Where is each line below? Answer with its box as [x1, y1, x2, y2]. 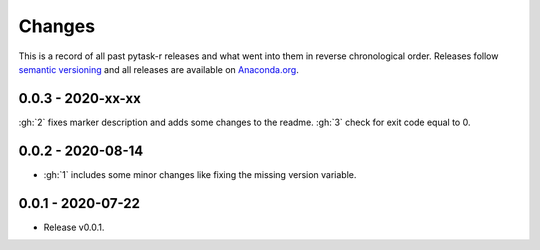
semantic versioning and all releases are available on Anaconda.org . [18, 63, 299, 75]
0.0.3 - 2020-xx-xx [18, 90, 142, 107]
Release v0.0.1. [43, 221, 105, 233]
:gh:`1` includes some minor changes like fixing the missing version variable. [43, 168, 357, 180]
